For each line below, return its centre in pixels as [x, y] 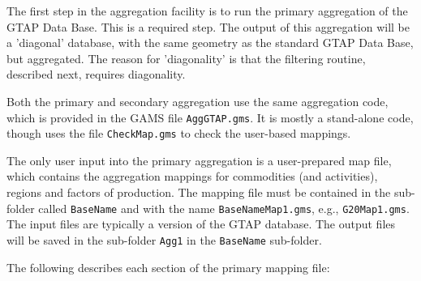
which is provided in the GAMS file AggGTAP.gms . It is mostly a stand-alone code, [210, 117]
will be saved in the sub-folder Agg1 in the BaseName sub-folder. [164, 239]
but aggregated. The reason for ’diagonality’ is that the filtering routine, [186, 58]
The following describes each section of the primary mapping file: [168, 267]
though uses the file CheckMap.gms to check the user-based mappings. [179, 133]
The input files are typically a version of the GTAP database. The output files [201, 224]
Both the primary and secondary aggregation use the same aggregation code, [198, 101]
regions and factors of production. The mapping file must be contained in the [199, 192]
